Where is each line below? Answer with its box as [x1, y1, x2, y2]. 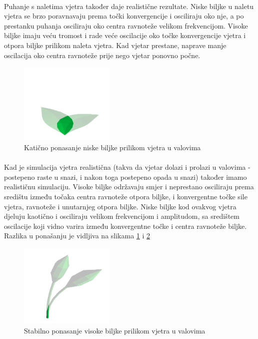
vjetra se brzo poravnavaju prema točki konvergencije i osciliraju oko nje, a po [4, 11, 244, 21]
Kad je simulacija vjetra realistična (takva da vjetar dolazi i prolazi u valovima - [4, 162, 250, 172]
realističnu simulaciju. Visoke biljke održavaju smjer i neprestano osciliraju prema [4, 181, 254, 192]
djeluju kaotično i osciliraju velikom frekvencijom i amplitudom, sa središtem [4, 211, 240, 221]
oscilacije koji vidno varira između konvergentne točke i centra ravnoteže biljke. [4, 220, 247, 231]
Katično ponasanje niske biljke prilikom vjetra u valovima [24, 142, 201, 153]
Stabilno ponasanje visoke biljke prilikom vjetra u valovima [24, 325, 205, 335]
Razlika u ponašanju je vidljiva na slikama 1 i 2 [4, 230, 150, 241]
